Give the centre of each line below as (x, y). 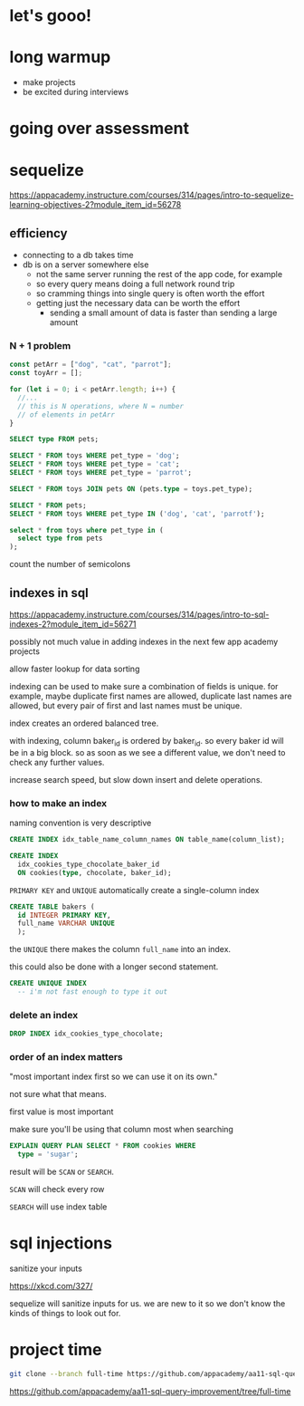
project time (56, 1350)
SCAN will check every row (57, 1189)
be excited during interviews (76, 92)
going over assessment (100, 129)
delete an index (44, 1015)
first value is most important (62, 1112)
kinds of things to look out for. (65, 1314)
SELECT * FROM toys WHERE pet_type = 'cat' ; (95, 464)
